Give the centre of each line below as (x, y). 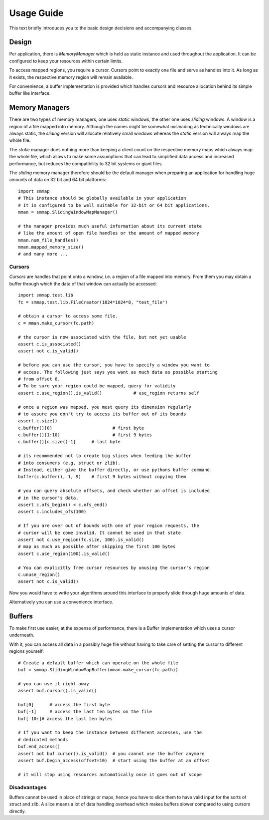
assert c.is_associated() (50, 344)
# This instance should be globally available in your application (102, 198)
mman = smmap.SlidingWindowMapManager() (68, 212)
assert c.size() (38, 421)
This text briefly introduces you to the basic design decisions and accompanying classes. (101, 28)
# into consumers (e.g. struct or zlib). (69, 463)
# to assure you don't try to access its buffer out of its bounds (102, 414)
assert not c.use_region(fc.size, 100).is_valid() (81, 540)
